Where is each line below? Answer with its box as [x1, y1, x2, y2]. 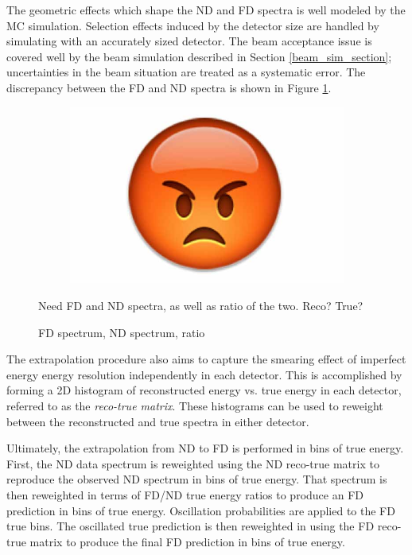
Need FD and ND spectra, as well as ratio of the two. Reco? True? [38, 297, 363, 314]
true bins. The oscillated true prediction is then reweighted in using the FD [6, 518, 375, 534]
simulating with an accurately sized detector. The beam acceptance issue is [6, 33, 372, 49]
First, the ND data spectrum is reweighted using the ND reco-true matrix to [6, 455, 379, 472]
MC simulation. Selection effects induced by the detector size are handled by [6, 17, 379, 33]
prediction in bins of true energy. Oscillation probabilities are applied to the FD [6, 502, 395, 518]
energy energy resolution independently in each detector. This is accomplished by [6, 366, 402, 382]
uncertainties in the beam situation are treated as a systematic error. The [6, 64, 366, 80]
